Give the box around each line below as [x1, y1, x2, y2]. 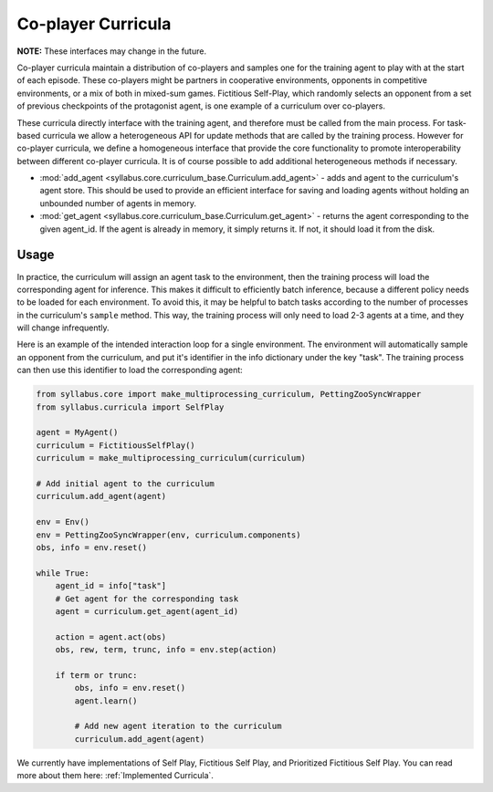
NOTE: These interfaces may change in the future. [16, 46, 207, 57]
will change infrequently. [16, 322, 110, 333]
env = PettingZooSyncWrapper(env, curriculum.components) [36, 529, 301, 540]
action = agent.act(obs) [55, 631, 167, 642]
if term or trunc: [55, 670, 138, 680]
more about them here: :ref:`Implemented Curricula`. [16, 770, 215, 781]
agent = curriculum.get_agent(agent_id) [55, 606, 239, 616]
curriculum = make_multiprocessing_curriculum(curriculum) [36, 453, 306, 464]
